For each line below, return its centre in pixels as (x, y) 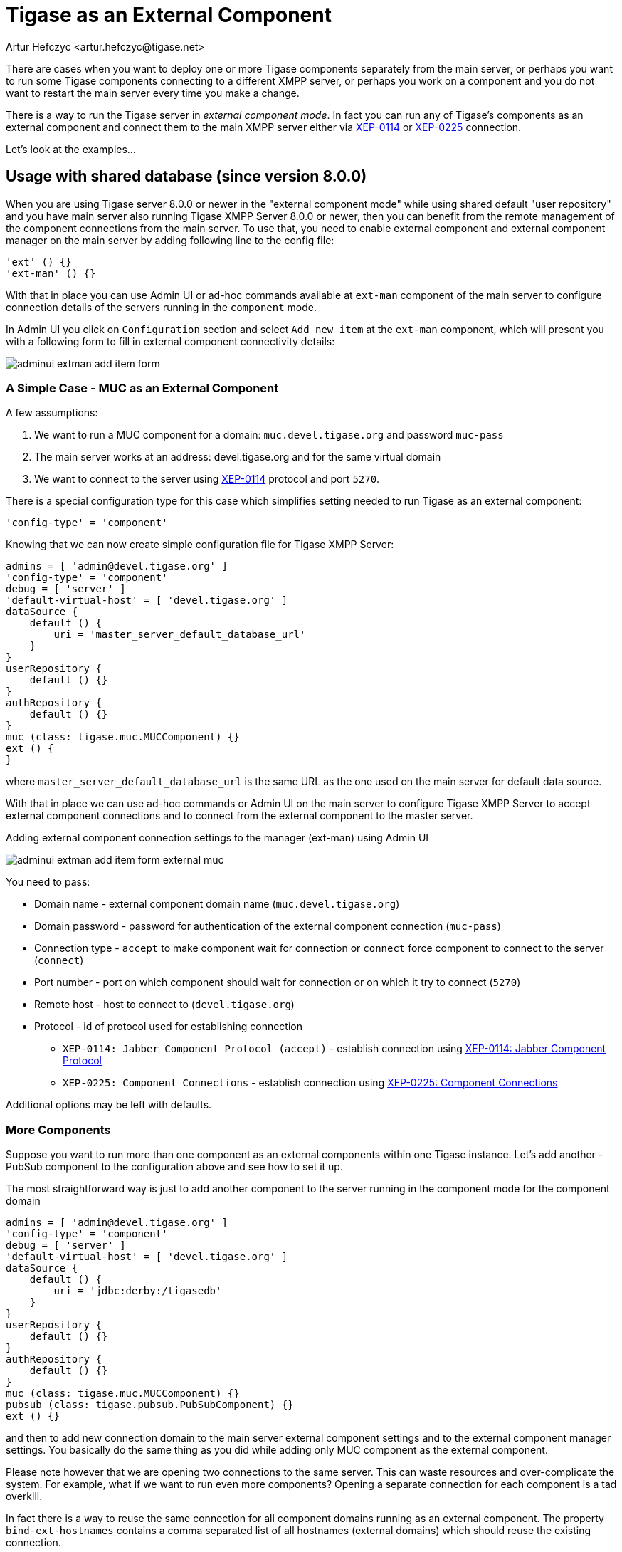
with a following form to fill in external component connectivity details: (170, 341)
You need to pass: (48, 882)
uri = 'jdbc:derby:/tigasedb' (138, 1291)
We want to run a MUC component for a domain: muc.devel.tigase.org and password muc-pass (269, 435)
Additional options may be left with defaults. (109, 1105)
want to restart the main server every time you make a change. (153, 93)
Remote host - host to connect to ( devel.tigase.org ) (164, 1005)
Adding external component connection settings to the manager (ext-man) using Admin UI (217, 838)
